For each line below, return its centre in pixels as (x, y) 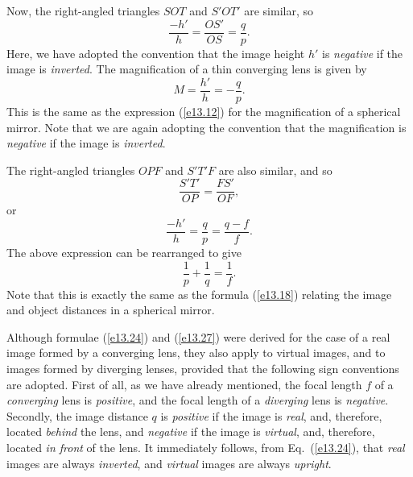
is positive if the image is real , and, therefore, (271, 415)
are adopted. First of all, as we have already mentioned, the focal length (184, 384)
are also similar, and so (275, 170)
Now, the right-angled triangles (83, 10)
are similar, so (279, 10)
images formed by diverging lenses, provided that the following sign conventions (203, 369)
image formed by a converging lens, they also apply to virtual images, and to (196, 353)
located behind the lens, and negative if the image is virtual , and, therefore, (191, 431)
